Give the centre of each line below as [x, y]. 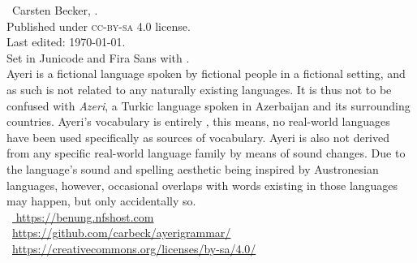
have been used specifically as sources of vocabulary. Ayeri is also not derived [198, 137]
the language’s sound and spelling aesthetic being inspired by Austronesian [193, 168]
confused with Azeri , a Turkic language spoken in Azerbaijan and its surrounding [208, 105]
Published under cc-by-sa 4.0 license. [99, 26]
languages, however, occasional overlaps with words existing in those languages [202, 185]
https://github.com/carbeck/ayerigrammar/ [122, 233]
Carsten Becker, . [55, 10]
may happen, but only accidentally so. [101, 201]
